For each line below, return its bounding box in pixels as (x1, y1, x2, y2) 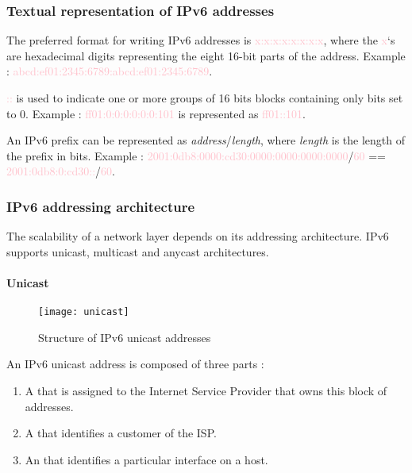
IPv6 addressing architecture (6, 196, 195, 216)
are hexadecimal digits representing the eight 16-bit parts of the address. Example (6, 47, 406, 63)
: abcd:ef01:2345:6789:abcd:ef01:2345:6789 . (6, 63, 213, 79)
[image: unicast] (38, 306, 129, 318)
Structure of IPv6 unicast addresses (38, 329, 211, 345)
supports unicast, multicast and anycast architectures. (6, 243, 269, 260)
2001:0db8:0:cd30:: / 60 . (6, 163, 115, 179)
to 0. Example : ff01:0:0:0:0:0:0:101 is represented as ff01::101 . (6, 105, 306, 121)
